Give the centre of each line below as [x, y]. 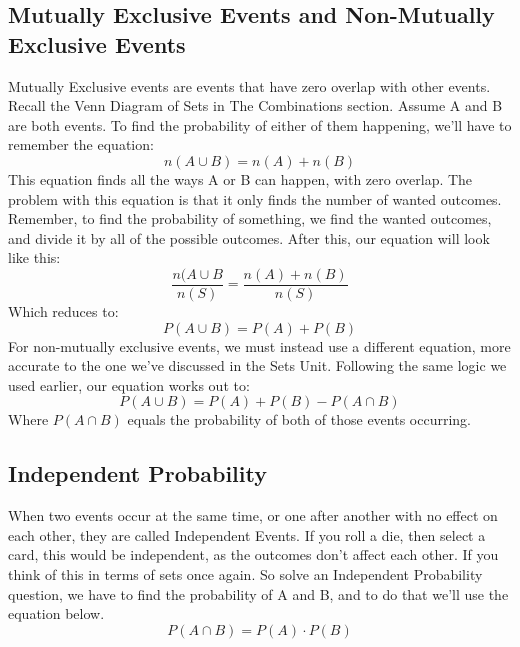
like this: [34, 257]
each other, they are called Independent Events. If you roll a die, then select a [247, 534]
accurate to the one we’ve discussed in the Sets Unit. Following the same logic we [257, 365]
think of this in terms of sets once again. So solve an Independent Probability [245, 573]
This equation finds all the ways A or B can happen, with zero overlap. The [240, 178]
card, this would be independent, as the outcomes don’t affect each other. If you [253, 554]
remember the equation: [81, 144]
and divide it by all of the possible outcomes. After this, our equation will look [249, 237]
